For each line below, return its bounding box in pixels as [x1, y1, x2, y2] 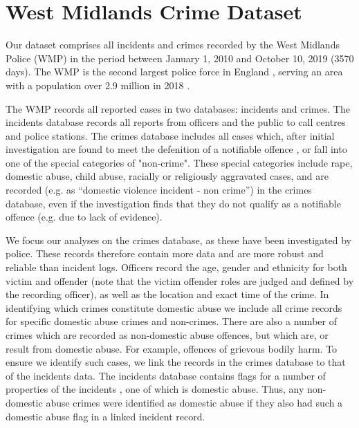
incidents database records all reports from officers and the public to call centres [6, 115, 346, 129]
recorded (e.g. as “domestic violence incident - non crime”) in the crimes [6, 183, 312, 197]
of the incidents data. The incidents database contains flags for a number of [6, 368, 326, 382]
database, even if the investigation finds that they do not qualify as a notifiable [6, 196, 341, 210]
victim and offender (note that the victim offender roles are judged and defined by [6, 273, 354, 288]
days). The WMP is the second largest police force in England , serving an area [6, 64, 343, 79]
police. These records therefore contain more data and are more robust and [6, 246, 324, 261]
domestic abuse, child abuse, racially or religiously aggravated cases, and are [6, 169, 329, 183]
